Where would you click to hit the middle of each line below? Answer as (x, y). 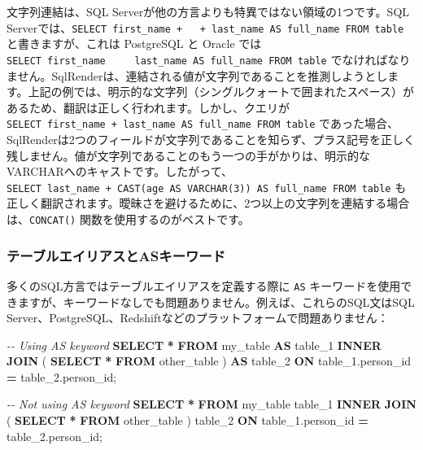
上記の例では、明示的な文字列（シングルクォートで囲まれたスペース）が (221, 92)
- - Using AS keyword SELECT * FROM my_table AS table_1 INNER (194, 345)
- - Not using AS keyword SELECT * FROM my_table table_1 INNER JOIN (211, 404)
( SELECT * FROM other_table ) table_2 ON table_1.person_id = (188, 420)
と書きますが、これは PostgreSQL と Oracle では (134, 44)
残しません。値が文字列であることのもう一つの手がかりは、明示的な (188, 155)
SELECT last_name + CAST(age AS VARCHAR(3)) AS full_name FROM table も (207, 187)
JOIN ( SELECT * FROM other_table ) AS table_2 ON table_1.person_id (209, 361)
